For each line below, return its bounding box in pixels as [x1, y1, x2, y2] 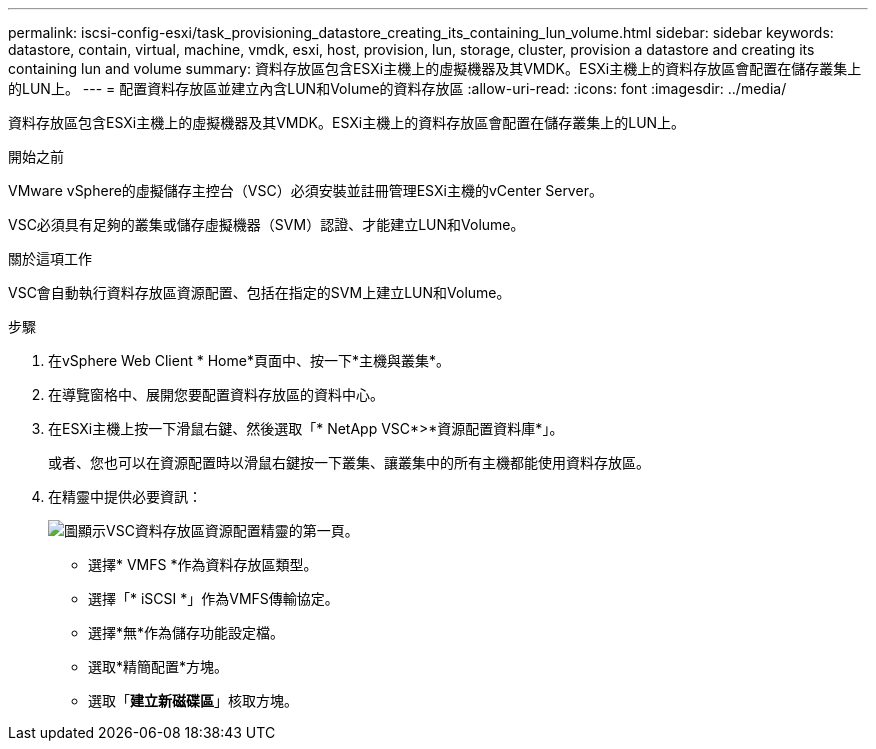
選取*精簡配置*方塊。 [88, 658, 229, 675]
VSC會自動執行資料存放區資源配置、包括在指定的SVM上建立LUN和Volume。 [8, 284, 511, 301]
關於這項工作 [8, 250, 92, 267]
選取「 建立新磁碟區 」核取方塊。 [88, 692, 298, 709]
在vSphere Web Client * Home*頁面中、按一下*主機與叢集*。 [48, 352, 450, 369]
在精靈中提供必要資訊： [48, 488, 202, 505]
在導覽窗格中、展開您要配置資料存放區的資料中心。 [48, 386, 384, 403]
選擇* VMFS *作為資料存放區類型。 [88, 556, 318, 573]
